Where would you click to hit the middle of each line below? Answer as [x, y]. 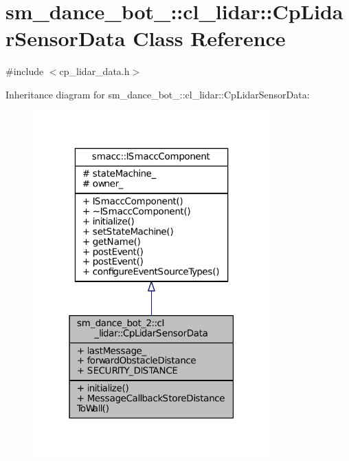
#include [25, 71]
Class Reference [209, 38]
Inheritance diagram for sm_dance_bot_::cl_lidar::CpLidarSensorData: [158, 94]
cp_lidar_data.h [94, 71]
